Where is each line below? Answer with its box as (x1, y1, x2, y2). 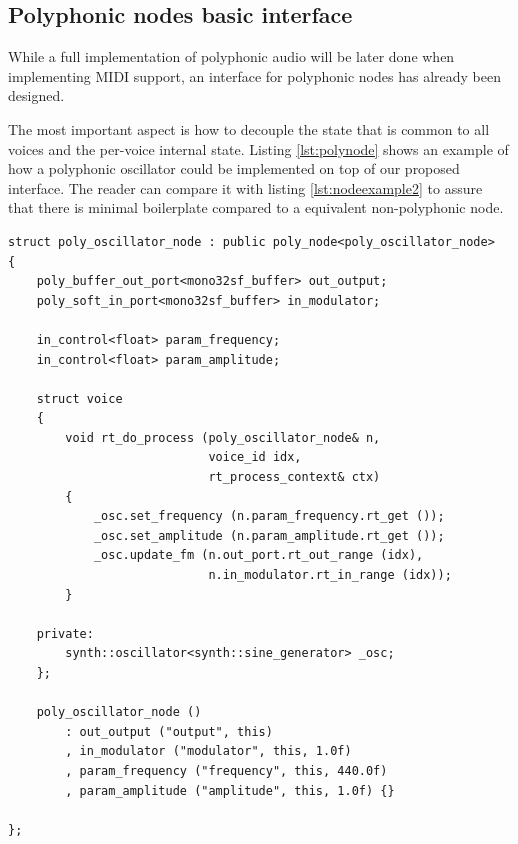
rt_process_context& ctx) (208, 470, 381, 485)
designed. (8, 85, 65, 106)
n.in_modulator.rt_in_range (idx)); (208, 568, 452, 583)
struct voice (36, 391, 123, 406)
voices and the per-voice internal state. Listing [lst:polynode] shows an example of (8, 138, 509, 159)
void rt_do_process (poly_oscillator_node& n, (65, 430, 381, 445)
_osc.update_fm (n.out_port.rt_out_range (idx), (93, 548, 424, 563)
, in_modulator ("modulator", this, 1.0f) (65, 744, 352, 759)
